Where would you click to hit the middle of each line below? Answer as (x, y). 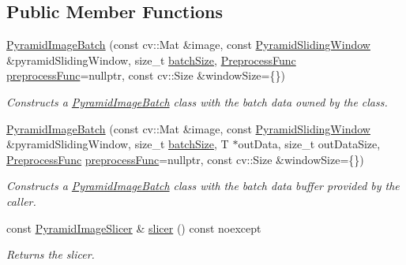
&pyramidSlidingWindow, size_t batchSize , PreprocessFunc (151, 60)
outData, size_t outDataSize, (309, 144)
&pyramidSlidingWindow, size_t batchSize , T (118, 144)
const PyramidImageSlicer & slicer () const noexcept (134, 228)
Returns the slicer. (51, 254)
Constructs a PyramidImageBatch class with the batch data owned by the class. (197, 101)
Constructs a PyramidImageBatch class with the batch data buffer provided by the (203, 186)
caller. (21, 201)
